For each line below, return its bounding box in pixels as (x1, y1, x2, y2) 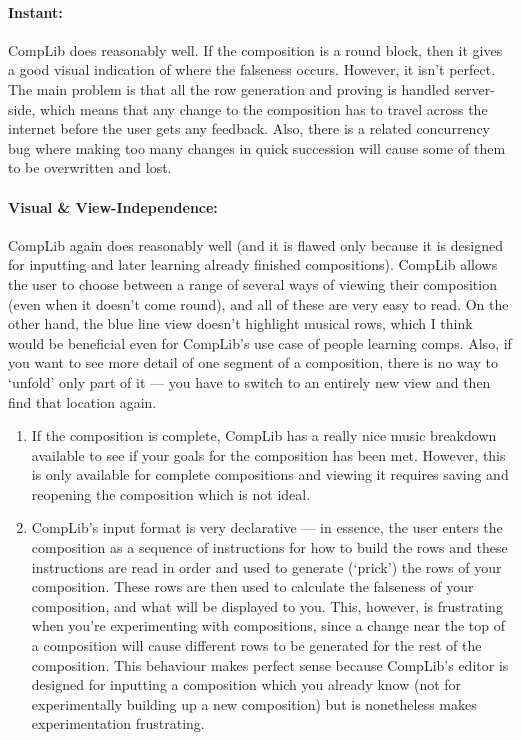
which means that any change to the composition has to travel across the (39, 98, 488, 119)
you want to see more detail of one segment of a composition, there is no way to (8, 352, 498, 373)
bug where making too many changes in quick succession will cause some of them (8, 137, 506, 158)
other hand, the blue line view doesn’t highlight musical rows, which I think (8, 313, 473, 334)
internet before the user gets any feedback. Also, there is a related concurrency (8, 118, 490, 139)
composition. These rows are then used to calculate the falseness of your (31, 576, 474, 597)
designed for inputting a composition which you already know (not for (31, 674, 462, 695)
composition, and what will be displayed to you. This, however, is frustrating (31, 595, 503, 616)
